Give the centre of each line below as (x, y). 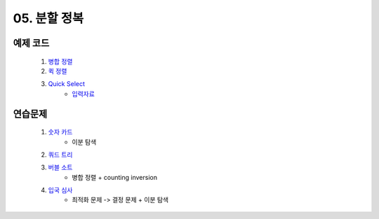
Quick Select (67, 84)
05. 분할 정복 (48, 18)
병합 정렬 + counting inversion (115, 177)
